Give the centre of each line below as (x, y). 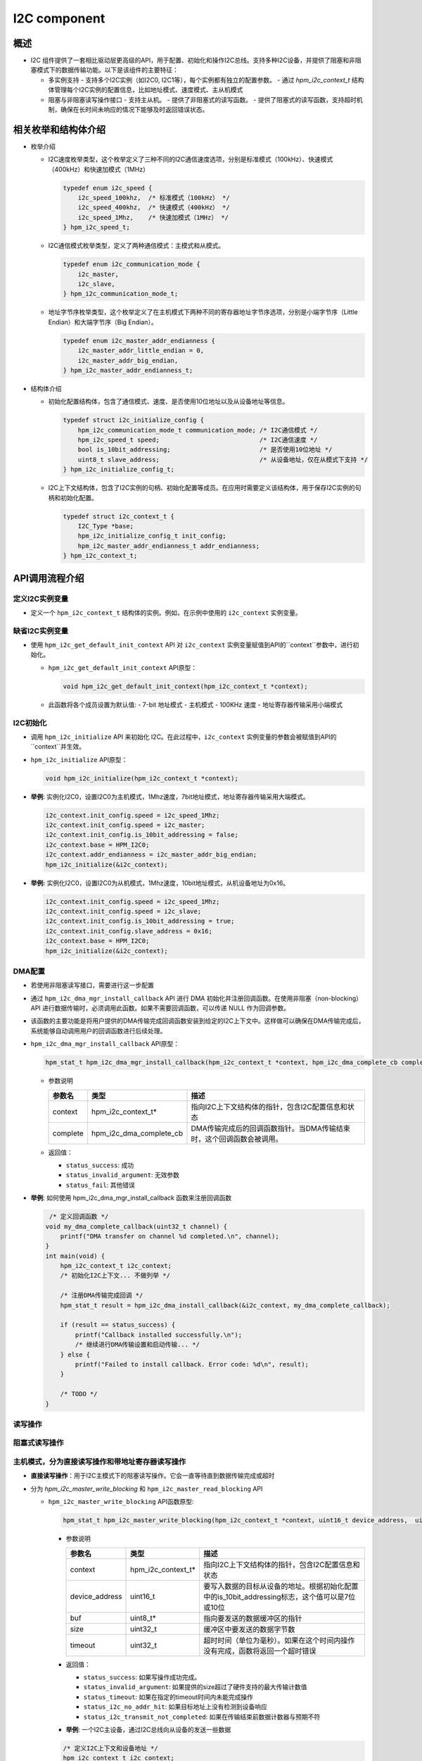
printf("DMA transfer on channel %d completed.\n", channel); (170, 1236)
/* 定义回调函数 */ (79, 1216)
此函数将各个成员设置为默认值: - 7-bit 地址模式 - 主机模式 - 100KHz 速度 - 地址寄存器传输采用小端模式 (195, 704)
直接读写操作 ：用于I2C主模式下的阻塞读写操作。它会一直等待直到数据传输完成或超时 (153, 1476)
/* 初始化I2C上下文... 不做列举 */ (115, 1276)
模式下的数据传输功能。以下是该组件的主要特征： (107, 70)
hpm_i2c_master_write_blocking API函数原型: (121, 1502)
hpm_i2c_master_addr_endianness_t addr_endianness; (169, 546)
